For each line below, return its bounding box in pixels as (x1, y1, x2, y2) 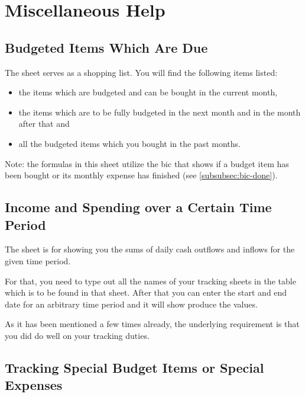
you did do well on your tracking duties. (5, 329, 150, 341)
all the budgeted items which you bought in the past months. (18, 137, 241, 149)
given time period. (5, 254, 71, 267)
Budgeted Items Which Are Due (5, 38, 208, 56)
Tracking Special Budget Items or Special (5, 358, 264, 376)
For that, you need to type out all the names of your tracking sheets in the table (5, 274, 296, 287)
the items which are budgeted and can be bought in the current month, (18, 86, 278, 98)
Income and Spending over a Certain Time (5, 198, 272, 216)
